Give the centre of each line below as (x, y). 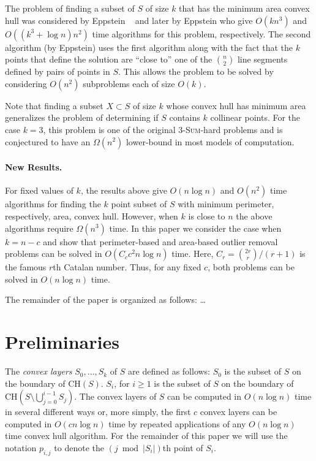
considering (26, 83)
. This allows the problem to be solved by (196, 71)
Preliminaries (62, 342)
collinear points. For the (255, 117)
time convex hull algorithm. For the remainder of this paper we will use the (146, 436)
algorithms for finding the (53, 204)
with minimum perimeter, (226, 204)
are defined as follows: (169, 371)
